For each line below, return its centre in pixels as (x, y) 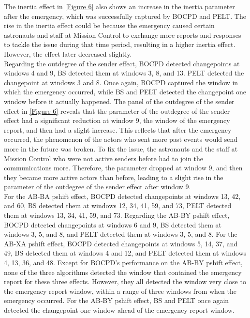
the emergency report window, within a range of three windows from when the (120, 291)
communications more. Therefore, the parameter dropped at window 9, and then (123, 168)
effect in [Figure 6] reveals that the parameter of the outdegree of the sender (117, 111)
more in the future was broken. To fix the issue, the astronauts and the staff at (121, 148)
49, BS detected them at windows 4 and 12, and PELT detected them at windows (125, 253)
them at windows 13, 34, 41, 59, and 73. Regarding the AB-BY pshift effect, (117, 215)
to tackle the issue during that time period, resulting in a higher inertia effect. (120, 44)
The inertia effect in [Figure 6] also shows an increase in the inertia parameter (119, 6)
